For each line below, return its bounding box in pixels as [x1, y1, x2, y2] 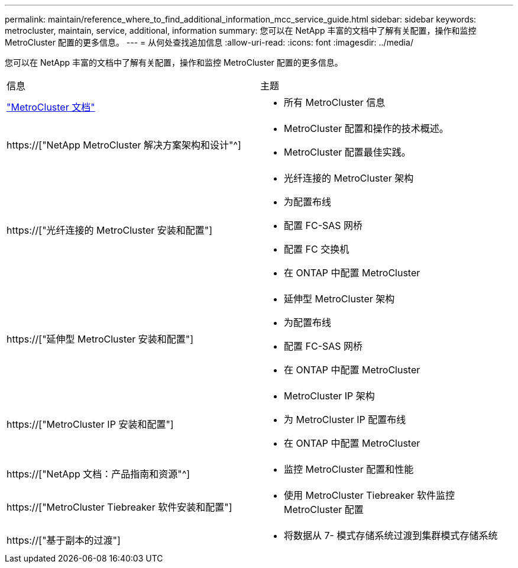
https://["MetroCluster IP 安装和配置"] [7, 418, 174, 430]
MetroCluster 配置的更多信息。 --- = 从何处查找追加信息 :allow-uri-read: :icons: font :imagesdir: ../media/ [5, 37, 413, 47]
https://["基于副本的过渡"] [7, 534, 121, 546]
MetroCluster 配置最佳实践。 [284, 146, 411, 158]
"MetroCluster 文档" [7, 101, 95, 113]
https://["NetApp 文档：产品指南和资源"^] [7, 468, 190, 480]
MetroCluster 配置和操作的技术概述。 [284, 122, 449, 134]
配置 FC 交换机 [284, 243, 349, 255]
